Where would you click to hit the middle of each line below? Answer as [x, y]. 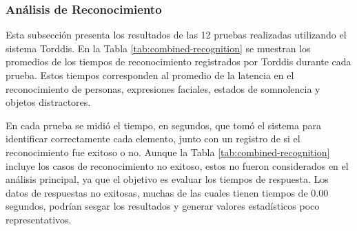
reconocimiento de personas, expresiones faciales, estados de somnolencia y [163, 88]
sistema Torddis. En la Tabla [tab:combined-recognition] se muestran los [158, 48]
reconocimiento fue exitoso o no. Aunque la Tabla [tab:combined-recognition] [168, 152]
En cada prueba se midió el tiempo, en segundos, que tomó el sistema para [163, 125]
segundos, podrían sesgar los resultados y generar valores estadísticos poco [163, 206]
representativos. [39, 219]
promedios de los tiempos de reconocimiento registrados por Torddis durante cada [178, 62]
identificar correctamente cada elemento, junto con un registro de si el [153, 139]
